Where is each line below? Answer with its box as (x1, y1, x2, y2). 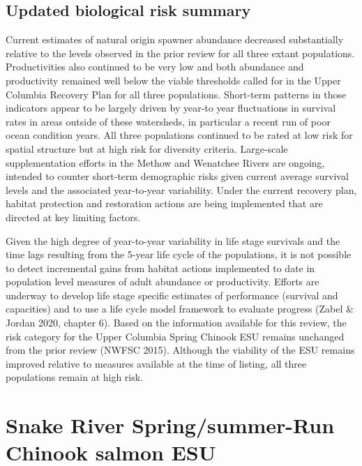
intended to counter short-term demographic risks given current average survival (6, 169, 349, 183)
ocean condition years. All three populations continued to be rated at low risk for (6, 128, 353, 142)
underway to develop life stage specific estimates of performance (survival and (6, 287, 338, 302)
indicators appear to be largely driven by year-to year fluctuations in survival (6, 100, 336, 115)
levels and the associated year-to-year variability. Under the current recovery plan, (6, 182, 357, 197)
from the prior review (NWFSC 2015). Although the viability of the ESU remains (6, 343, 355, 357)
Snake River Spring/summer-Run (6, 411, 335, 439)
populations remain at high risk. (6, 370, 144, 384)
